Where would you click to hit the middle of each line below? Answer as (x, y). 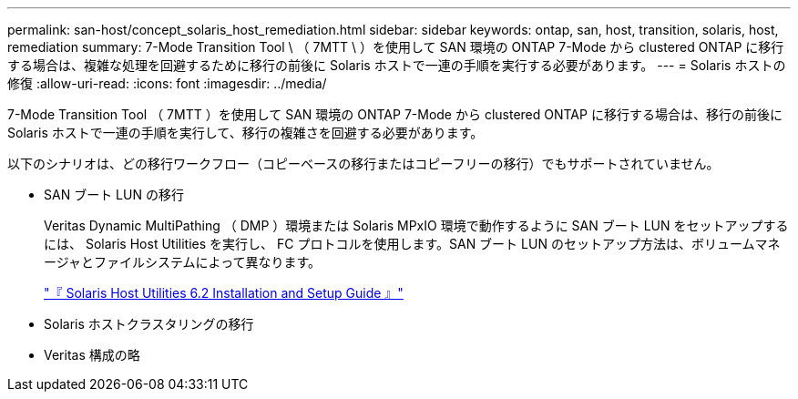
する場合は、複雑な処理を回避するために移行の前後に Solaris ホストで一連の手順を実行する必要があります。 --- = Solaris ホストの (397, 65)
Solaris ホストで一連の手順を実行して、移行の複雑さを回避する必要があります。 (246, 133)
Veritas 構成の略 (92, 355)
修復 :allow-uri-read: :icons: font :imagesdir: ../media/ (167, 83)
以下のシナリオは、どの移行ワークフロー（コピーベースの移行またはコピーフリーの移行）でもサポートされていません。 (363, 164)
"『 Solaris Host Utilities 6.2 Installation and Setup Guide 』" (224, 293)
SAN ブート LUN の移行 (114, 194)
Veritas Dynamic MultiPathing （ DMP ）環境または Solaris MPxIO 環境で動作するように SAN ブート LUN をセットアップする (416, 225)
